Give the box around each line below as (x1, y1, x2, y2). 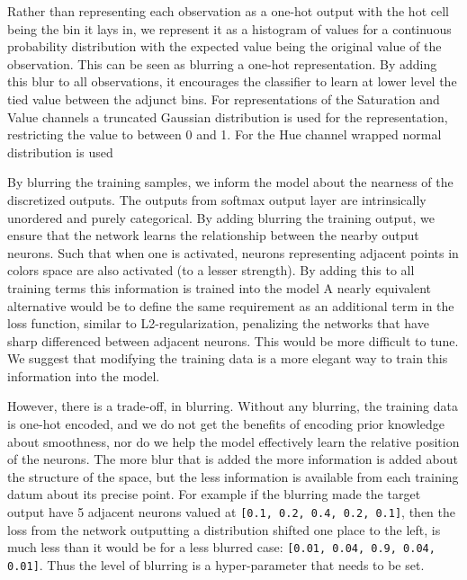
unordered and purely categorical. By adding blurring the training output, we (7, 208, 436, 227)
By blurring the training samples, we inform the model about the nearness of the (7, 173, 454, 192)
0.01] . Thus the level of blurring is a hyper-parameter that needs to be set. (7, 555, 425, 574)
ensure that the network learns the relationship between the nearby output (7, 226, 419, 245)
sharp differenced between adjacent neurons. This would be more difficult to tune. (7, 331, 459, 350)
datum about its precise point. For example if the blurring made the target (7, 485, 421, 504)
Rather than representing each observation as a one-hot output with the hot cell (7, 2, 449, 20)
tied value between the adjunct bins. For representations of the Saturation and (7, 89, 440, 108)
